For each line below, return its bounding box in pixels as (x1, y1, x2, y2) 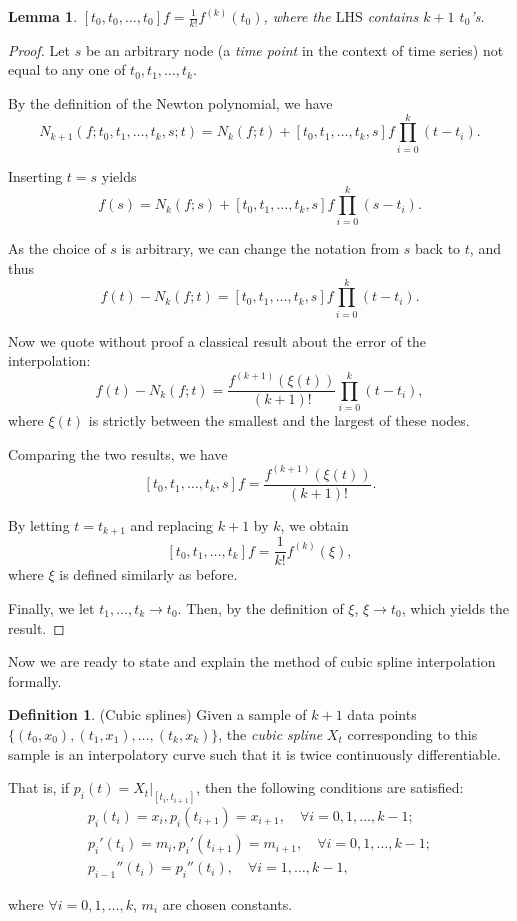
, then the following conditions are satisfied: (196, 777, 464, 798)
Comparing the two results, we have (8, 443, 228, 464)
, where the (263, 6, 331, 26)
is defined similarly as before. (59, 564, 238, 585)
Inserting (8, 165, 63, 186)
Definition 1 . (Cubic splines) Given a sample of (8, 704, 307, 725)
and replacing (130, 514, 214, 535)
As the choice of (8, 238, 106, 259)
